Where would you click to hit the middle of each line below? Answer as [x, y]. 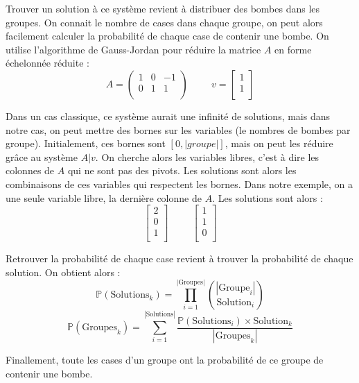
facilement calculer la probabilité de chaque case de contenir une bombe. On [167, 36]
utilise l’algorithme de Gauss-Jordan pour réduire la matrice [133, 49]
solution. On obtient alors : [63, 272]
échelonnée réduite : [47, 63]
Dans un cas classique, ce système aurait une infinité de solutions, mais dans [168, 116]
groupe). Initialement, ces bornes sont [86, 143]
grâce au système [42, 156]
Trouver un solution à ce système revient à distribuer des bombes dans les [163, 8]
